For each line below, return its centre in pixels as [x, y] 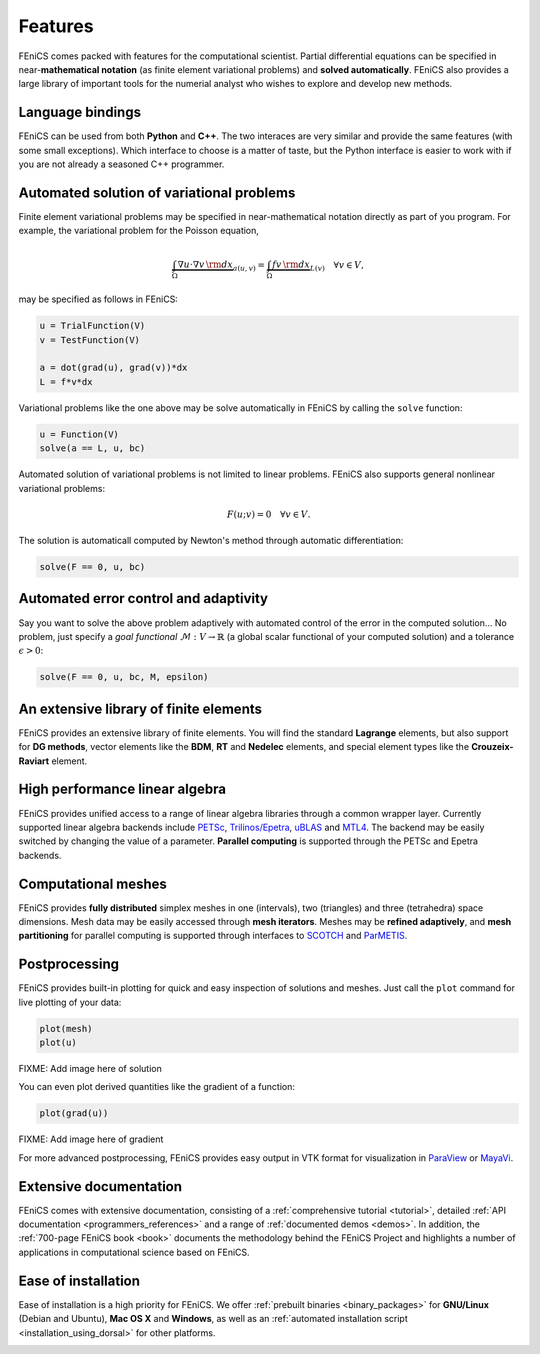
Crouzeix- [492, 747]
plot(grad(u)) [74, 1113]
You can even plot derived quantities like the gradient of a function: [156, 1087]
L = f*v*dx [66, 381]
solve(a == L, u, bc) [92, 448]
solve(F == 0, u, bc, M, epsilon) [124, 677]
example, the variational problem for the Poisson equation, [139, 231]
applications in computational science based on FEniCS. [134, 1252]
